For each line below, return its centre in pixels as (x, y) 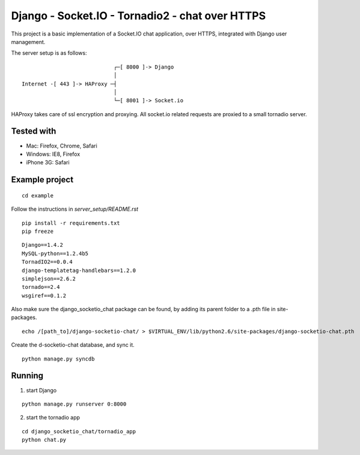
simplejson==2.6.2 (49, 279)
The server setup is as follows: (49, 53)
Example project (42, 180)
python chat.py (44, 440)
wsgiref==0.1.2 (44, 296)
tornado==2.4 (41, 287)
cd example (38, 195)
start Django (41, 390)
